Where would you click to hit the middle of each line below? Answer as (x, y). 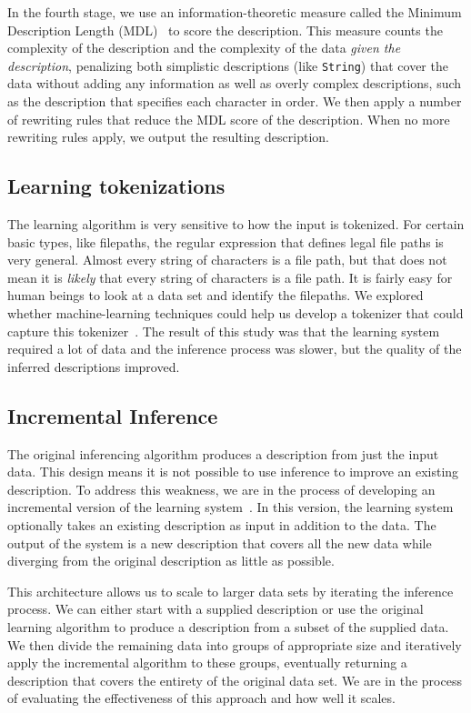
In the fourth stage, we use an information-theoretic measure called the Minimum (235, 12)
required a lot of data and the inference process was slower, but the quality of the (235, 349)
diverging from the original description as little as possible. (171, 561)
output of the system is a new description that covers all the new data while (220, 542)
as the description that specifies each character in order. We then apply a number (235, 101)
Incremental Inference (113, 415)
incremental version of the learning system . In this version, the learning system (230, 507)
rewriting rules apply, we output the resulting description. (168, 137)
